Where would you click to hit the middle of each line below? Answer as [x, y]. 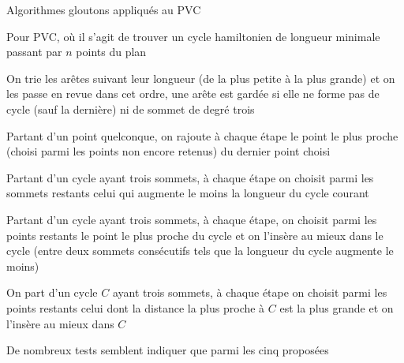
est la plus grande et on [337, 307]
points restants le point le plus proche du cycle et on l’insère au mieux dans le [195, 235]
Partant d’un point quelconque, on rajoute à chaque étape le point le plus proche [202, 135]
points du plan [111, 52]
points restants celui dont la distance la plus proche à [136, 307]
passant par [34, 52]
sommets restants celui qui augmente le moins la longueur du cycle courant [188, 193]
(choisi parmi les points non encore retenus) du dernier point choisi [168, 151]
